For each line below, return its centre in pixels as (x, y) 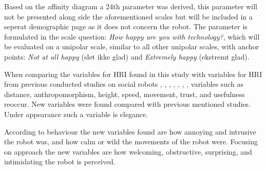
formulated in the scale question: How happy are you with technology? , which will (132, 36)
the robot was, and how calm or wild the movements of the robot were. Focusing (131, 141)
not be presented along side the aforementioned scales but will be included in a (128, 16)
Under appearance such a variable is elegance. (76, 114)
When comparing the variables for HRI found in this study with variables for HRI (133, 74)
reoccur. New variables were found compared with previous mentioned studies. (128, 104)
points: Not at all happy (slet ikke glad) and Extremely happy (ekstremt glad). (127, 56)
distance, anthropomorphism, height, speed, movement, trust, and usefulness (125, 94)
